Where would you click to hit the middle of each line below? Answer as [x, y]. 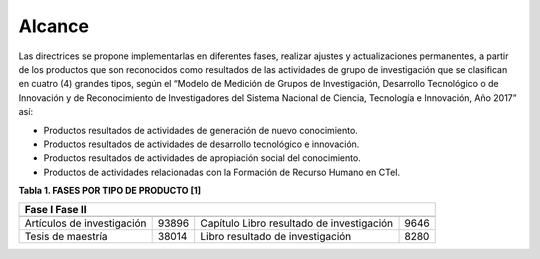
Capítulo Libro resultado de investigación [297, 223]
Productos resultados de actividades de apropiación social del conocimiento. [202, 158]
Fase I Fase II [55, 210]
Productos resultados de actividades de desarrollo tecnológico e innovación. [201, 144]
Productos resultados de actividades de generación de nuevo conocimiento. [201, 130]
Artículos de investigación [85, 223]
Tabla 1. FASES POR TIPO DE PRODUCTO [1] [110, 191]
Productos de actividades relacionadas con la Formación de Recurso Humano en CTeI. [222, 172]
